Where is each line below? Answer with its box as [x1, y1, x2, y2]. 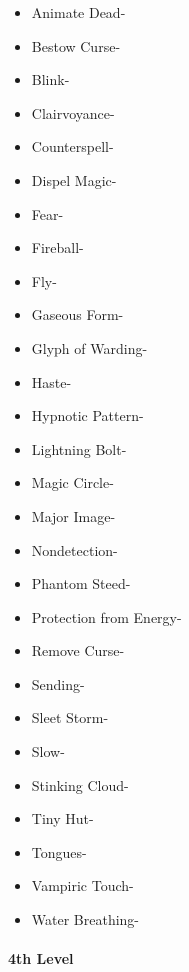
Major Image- [31, 505, 116, 526]
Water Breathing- [31, 909, 140, 930]
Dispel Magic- [31, 169, 117, 190]
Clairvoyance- [31, 102, 115, 123]
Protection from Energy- [31, 606, 182, 627]
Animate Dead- [31, 2, 126, 22]
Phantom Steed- [31, 573, 131, 594]
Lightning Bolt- [31, 438, 127, 459]
